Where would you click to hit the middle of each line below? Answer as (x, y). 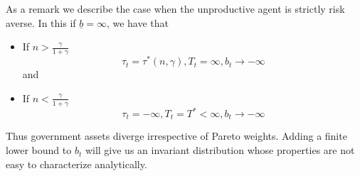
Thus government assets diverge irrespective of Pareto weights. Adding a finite (176, 136)
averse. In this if (41, 22)
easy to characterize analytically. (76, 164)
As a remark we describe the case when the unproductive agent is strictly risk (175, 9)
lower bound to (39, 150)
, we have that (138, 22)
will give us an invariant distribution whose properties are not (220, 150)
